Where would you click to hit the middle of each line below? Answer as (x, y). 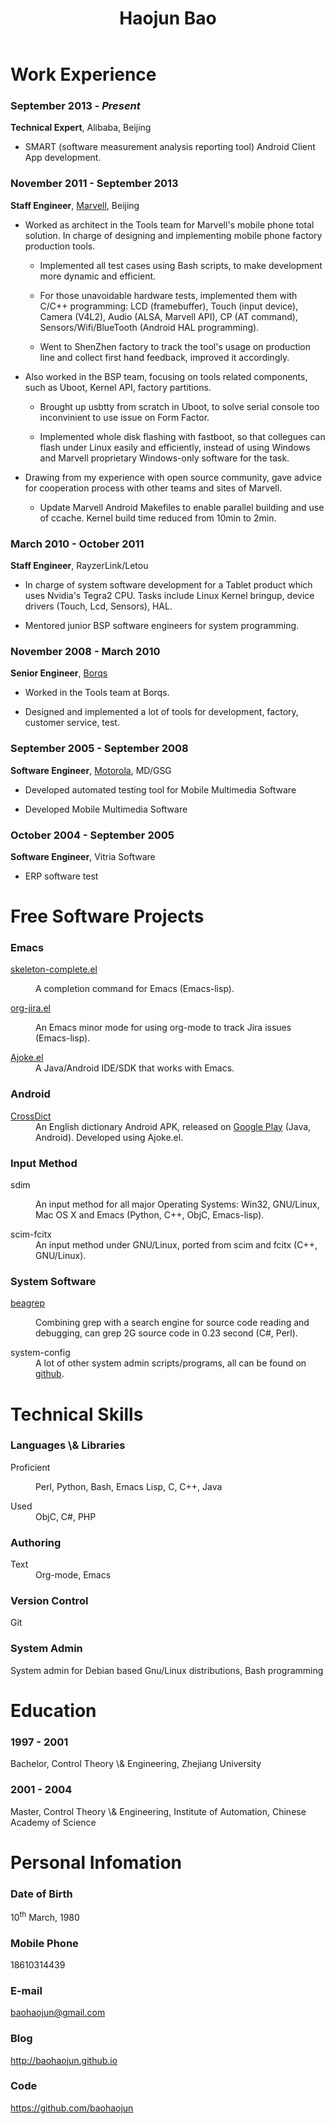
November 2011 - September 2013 (94, 184)
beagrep (28, 1303)
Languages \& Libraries (68, 1445)
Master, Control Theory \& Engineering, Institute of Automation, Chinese (158, 1811)
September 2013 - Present (75, 106)
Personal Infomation (96, 1862)
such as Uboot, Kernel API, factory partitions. (118, 387)
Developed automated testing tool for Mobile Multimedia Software (160, 789)
